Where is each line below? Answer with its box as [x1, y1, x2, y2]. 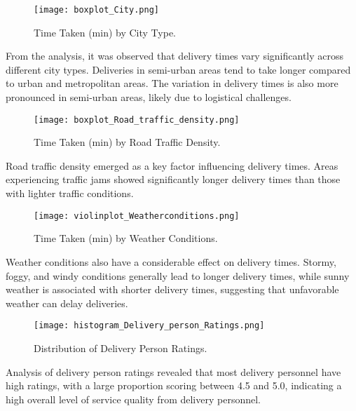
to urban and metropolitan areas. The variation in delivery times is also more [6, 76, 338, 90]
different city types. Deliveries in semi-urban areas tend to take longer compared [6, 62, 351, 76]
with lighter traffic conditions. [6, 186, 134, 201]
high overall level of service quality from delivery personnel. [6, 391, 261, 406]
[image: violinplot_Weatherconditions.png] [34, 210, 240, 221]
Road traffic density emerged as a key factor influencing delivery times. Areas [6, 158, 338, 173]
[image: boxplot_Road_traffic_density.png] [34, 114, 240, 125]
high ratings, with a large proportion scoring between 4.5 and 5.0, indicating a [6, 378, 342, 393]
